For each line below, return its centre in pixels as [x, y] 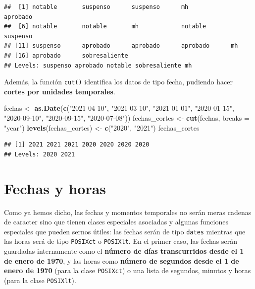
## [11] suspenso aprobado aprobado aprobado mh [121, 46]
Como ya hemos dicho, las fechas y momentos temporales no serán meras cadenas [128, 212]
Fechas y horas [55, 188]
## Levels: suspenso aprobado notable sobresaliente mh [98, 65]
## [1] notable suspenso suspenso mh [96, 7]
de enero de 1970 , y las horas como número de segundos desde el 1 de [122, 260]
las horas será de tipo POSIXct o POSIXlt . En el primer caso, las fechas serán [121, 241]
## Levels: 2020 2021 [40, 154]
